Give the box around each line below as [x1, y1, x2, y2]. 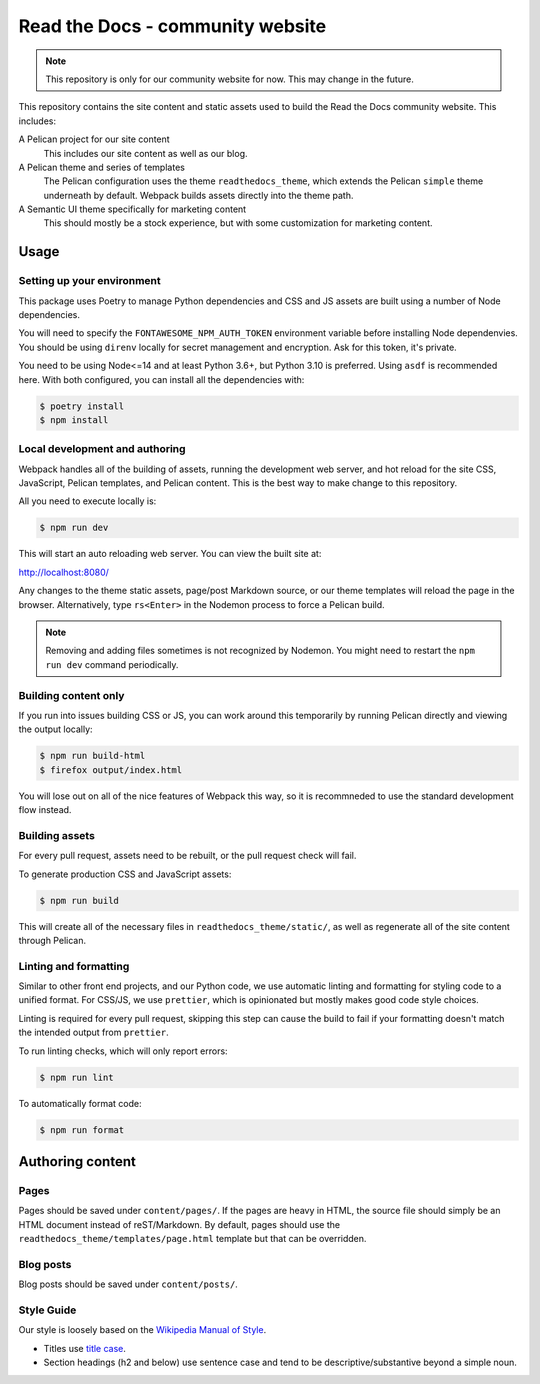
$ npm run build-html [39, 750, 146, 762]
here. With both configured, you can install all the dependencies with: [18, 373, 305, 385]
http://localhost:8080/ [18, 566, 110, 578]
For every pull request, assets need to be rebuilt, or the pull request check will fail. [18, 850, 357, 862]
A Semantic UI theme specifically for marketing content [18, 203, 247, 215]
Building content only [18, 688, 125, 702]
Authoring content [18, 1153, 137, 1170]
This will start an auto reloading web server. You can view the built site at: [18, 548, 322, 560]
